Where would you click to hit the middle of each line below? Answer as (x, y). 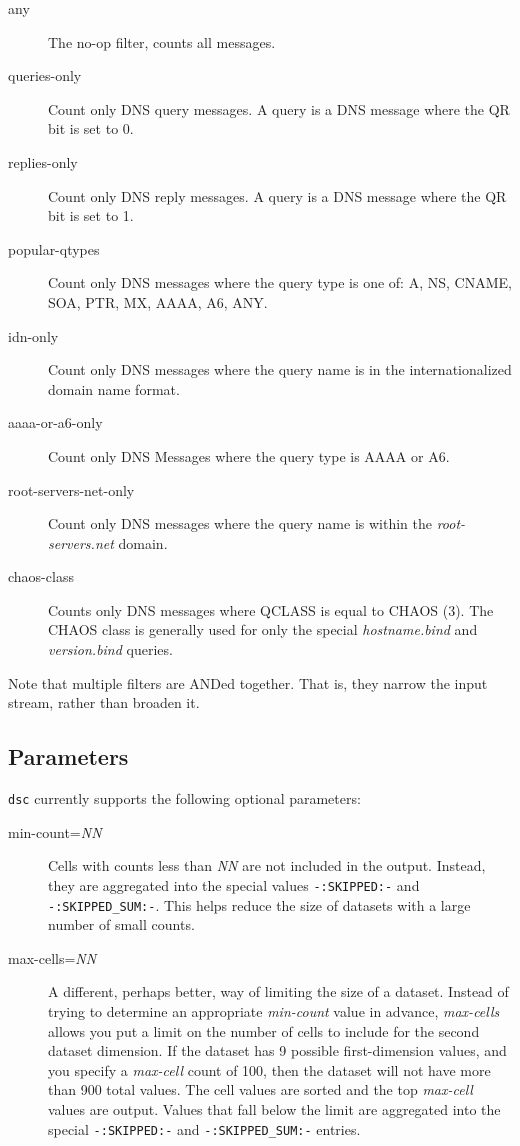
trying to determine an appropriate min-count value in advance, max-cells (274, 1010)
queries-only (45, 75)
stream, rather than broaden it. (104, 702)
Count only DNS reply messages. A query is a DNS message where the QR (277, 195)
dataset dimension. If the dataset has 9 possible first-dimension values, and (277, 1050)
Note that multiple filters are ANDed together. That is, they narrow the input (248, 682)
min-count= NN (55, 831)
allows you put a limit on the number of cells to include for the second (264, 1030)
